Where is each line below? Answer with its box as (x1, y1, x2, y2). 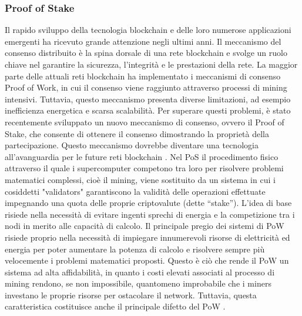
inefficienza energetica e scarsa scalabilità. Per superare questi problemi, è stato (5, 104, 291, 117)
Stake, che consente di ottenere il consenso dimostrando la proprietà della (5, 127, 270, 139)
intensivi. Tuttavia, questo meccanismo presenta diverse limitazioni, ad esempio (5, 92, 291, 105)
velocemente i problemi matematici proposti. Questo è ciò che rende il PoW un (5, 254, 289, 267)
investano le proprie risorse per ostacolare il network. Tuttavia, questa (5, 288, 257, 301)
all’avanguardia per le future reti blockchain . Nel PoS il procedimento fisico (5, 150, 278, 162)
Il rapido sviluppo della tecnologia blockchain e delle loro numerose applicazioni (5, 24, 291, 36)
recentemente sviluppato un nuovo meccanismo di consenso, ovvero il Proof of (5, 115, 284, 128)
